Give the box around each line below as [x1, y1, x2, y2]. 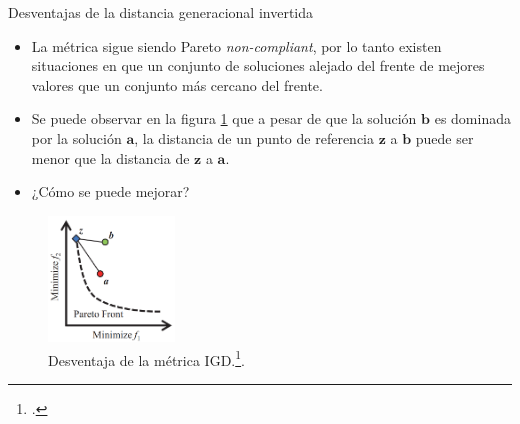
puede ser [415, 127, 474, 148]
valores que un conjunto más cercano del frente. [31, 74, 323, 95]
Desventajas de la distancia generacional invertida [8, 2, 314, 22]
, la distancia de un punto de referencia [134, 127, 374, 148]
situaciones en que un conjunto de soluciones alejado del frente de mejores [31, 55, 485, 76]
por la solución [31, 127, 122, 148]
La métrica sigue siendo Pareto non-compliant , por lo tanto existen [31, 35, 442, 56]
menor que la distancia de [31, 147, 190, 168]
